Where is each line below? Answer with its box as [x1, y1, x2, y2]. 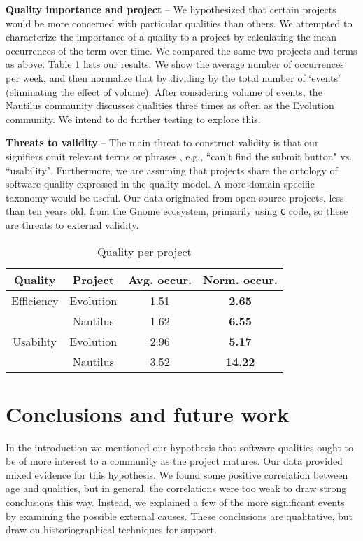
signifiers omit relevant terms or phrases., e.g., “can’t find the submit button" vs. [6, 148, 353, 163]
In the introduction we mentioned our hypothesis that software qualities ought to [6, 440, 354, 454]
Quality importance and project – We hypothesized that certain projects [6, 2, 336, 16]
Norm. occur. [203, 271, 278, 288]
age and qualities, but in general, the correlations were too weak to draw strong [6, 481, 347, 496]
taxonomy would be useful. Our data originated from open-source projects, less [6, 190, 344, 204]
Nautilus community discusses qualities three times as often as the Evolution [6, 98, 334, 113]
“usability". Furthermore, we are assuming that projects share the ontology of [6, 162, 338, 177]
